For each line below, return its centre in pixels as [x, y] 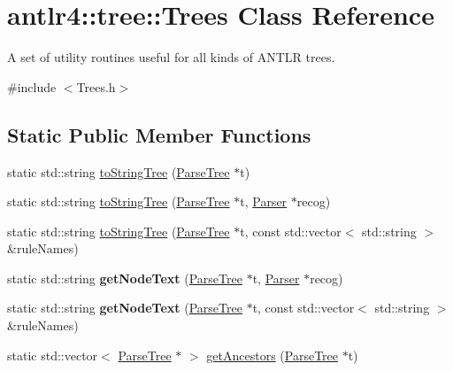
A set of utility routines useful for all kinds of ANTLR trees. [171, 57]
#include [32, 86]
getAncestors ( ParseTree [272, 355]
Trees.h [96, 86]
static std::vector [53, 355]
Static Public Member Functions [159, 134]
